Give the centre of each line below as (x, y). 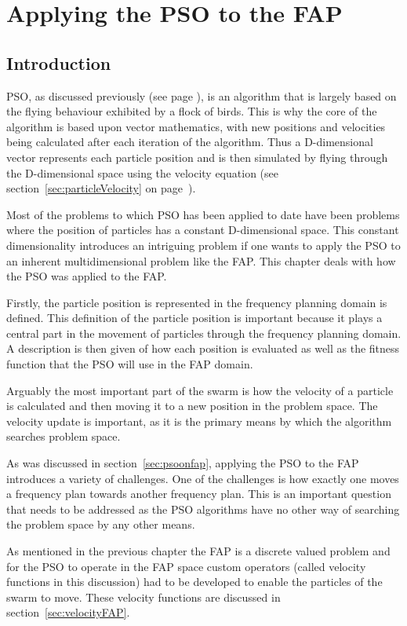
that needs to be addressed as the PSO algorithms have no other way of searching (203, 509)
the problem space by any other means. (101, 524)
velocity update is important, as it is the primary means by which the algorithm (199, 421)
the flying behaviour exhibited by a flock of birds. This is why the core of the (192, 111)
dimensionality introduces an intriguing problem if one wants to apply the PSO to (203, 245)
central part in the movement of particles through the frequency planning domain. (204, 333)
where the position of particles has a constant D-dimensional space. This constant (203, 230)
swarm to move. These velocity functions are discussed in (144, 597)
